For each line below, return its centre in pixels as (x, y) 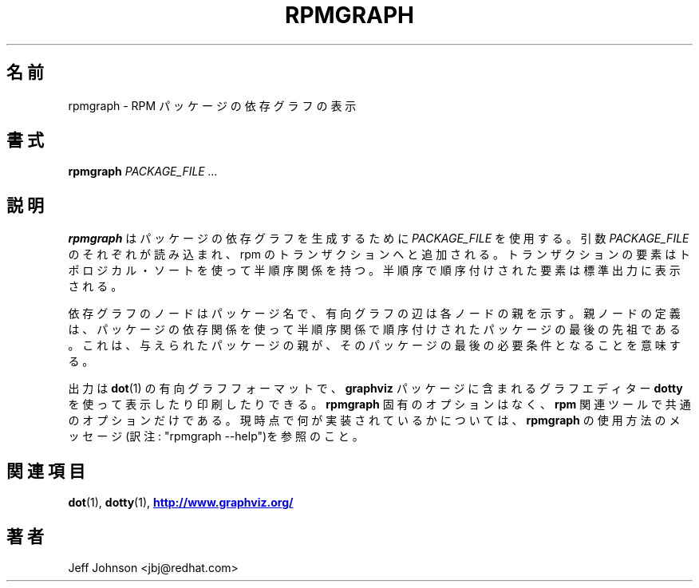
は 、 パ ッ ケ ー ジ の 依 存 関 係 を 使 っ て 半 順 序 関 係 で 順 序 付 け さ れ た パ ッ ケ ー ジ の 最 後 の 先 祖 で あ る (374, 330)
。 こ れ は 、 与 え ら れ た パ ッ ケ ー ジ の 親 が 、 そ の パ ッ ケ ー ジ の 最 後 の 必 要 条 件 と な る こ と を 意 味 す (374, 345)
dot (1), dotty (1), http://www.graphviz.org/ (181, 503)
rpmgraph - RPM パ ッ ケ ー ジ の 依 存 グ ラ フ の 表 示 (212, 105)
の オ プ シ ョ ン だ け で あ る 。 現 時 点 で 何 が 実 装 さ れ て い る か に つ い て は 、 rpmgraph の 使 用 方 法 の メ (374, 420)
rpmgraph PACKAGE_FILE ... (143, 172)
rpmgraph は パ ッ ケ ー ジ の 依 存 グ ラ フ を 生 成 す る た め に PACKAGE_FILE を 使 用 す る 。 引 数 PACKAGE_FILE (379, 239)
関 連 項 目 (46, 471)
